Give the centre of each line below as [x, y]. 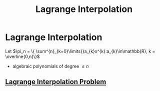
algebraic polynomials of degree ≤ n [50, 66]
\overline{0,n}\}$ [22, 56]
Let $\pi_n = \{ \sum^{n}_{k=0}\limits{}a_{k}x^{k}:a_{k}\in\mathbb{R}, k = [80, 51]
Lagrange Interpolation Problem [56, 82]
